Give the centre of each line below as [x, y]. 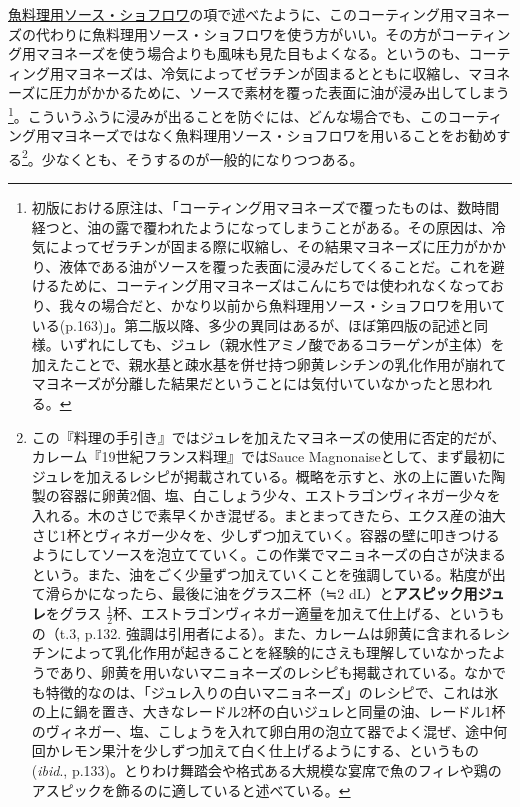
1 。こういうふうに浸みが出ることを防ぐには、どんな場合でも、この [228, 114]
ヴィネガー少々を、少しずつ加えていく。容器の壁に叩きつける [297, 534]
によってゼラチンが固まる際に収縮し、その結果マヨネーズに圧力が [261, 246]
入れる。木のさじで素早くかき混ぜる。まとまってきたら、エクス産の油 [261, 514]
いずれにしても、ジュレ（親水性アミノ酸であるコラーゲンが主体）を [282, 344]
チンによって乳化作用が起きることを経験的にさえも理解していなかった [261, 652]
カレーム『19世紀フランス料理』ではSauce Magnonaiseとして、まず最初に [268, 456]
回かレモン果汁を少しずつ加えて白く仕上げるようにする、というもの [255, 750]
